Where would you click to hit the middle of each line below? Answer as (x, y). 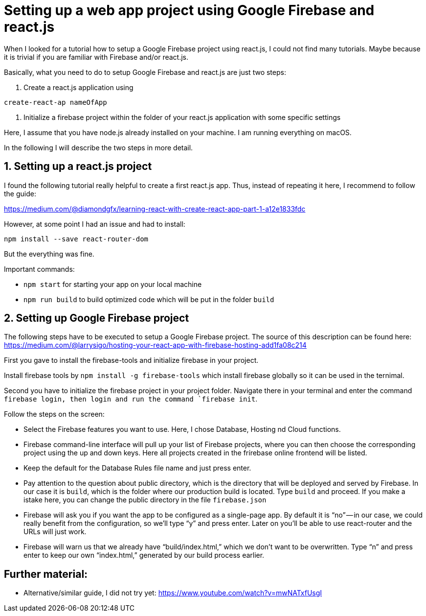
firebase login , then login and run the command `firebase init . (131, 399)
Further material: (46, 574)
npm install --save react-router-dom (76, 239)
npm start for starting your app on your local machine (113, 284)
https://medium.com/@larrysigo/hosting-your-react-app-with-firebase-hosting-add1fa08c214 (155, 345)
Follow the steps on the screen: (54, 414)
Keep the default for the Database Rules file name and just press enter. (137, 468)
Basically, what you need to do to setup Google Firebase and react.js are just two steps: (145, 72)
